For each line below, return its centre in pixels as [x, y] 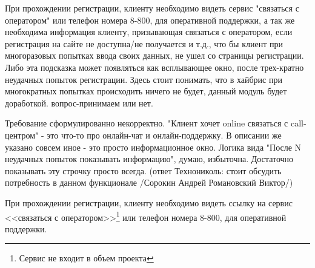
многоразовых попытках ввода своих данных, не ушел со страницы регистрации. [154, 55]
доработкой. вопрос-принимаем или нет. [79, 103]
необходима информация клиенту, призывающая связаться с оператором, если [149, 32]
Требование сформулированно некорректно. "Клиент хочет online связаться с [147, 123]
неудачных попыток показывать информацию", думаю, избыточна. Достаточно [149, 159]
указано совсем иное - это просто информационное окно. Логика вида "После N [153, 147]
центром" [22, 135]
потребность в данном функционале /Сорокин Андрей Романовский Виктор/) [149, 182]
